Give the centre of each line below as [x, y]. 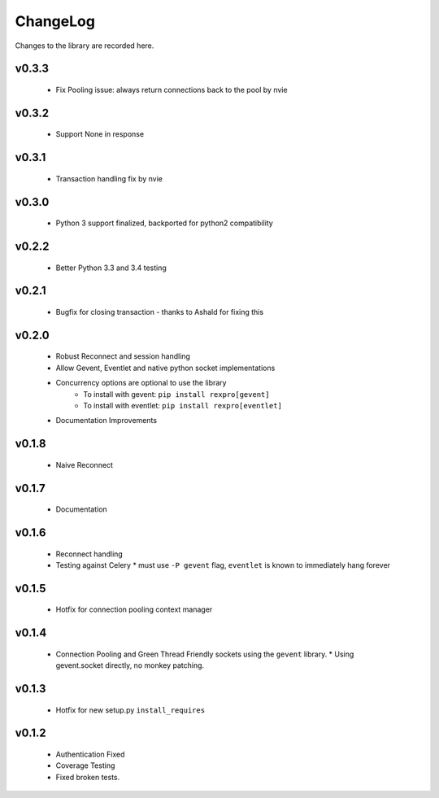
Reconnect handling [89, 554]
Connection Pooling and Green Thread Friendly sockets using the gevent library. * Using [205, 654]
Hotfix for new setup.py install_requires [130, 710]
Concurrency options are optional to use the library [141, 383]
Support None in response [100, 134]
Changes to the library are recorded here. [85, 46]
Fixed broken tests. [88, 777]
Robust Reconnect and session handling [123, 356]
